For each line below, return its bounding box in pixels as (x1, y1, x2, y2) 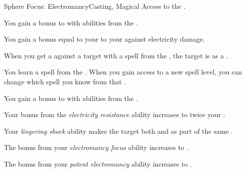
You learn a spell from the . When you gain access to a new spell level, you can (4, 67, 242, 77)
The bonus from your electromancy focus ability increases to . (4, 142, 189, 152)
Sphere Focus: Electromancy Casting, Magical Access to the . (4, 1, 186, 11)
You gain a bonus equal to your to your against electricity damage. (4, 34, 205, 44)
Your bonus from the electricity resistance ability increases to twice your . (4, 109, 225, 120)
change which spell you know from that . (4, 76, 126, 86)
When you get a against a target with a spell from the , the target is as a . (4, 50, 228, 60)
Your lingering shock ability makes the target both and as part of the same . (4, 125, 233, 136)
